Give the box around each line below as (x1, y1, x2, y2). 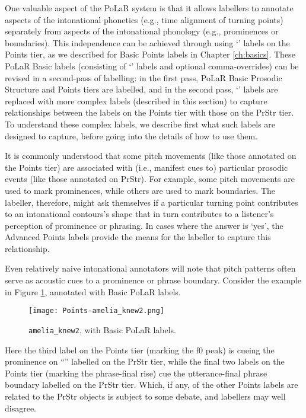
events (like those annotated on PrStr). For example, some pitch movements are (5, 173, 295, 185)
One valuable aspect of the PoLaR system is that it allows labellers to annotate (5, 2, 294, 14)
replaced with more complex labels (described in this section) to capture (5, 94, 267, 107)
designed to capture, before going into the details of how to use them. (5, 129, 258, 142)
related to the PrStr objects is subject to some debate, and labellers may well (5, 390, 286, 402)
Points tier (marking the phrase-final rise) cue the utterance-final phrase (5, 366, 267, 379)
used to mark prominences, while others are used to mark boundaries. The (5, 184, 275, 196)
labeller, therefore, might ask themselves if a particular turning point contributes (5, 196, 298, 208)
